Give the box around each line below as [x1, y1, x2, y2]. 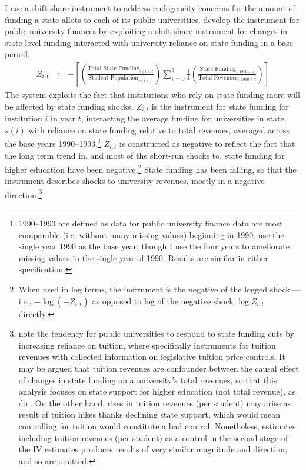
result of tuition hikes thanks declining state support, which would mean [18, 408, 281, 420]
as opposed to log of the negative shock [92, 294, 234, 307]
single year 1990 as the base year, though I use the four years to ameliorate [18, 240, 290, 252]
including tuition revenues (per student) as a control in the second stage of [18, 431, 288, 443]
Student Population [88, 75, 138, 81]
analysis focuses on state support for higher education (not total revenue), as [18, 385, 296, 397]
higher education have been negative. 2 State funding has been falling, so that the [5, 161, 297, 175]
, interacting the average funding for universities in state [81, 112, 284, 124]
